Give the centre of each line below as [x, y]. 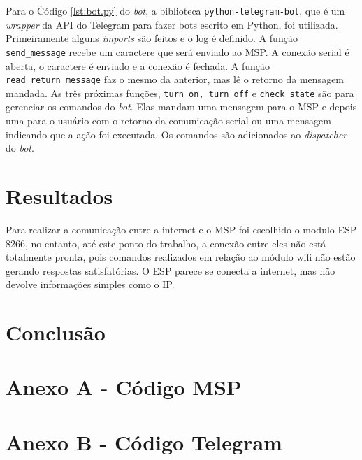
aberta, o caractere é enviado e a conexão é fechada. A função [138, 65]
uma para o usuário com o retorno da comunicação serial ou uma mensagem [168, 120]
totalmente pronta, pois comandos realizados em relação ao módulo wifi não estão [181, 257]
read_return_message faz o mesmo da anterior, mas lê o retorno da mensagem [175, 79]
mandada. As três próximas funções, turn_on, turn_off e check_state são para [180, 93]
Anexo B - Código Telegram [144, 441]
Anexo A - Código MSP [124, 387]
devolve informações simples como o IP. [90, 284]
